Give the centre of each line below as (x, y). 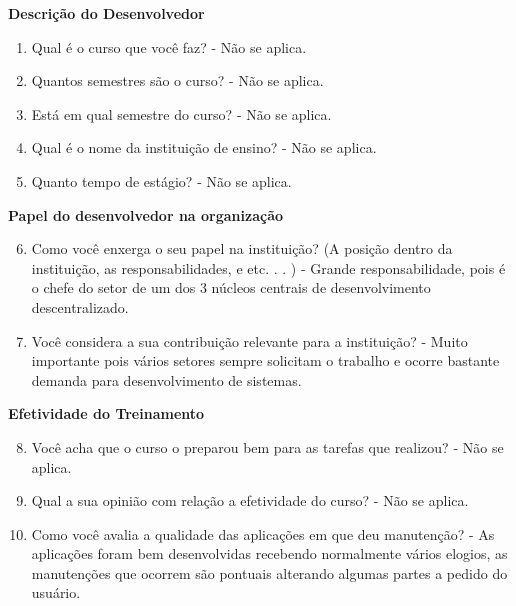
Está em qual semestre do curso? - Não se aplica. (181, 113)
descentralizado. (80, 306)
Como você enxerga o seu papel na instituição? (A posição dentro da (242, 248)
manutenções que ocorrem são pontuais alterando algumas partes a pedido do (269, 572)
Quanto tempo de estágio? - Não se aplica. (161, 180)
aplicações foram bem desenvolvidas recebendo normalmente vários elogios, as (269, 553)
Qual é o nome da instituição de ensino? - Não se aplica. (204, 147)
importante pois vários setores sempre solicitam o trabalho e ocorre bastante (265, 360)
